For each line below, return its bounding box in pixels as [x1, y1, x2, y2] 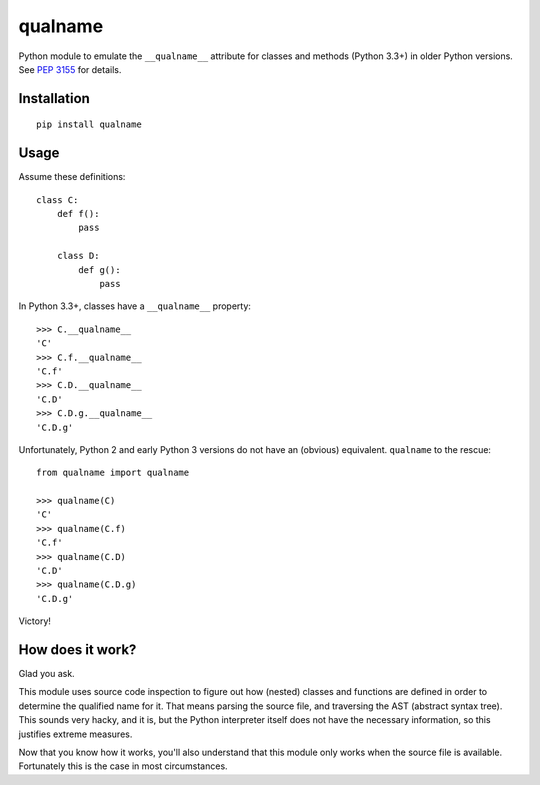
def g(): [78, 264, 121, 275]
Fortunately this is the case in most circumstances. [18, 760, 229, 772]
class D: [56, 250, 100, 262]
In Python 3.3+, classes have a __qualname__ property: [18, 300, 252, 312]
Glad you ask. [18, 668, 75, 680]
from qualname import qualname [36, 467, 190, 479]
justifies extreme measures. [18, 728, 133, 740]
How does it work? [18, 641, 137, 658]
